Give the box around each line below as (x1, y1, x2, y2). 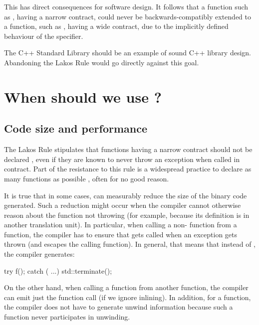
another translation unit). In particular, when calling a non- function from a (4, 219, 237, 230)
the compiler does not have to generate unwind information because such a (4, 302, 233, 312)
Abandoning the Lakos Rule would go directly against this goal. (4, 57, 199, 67)
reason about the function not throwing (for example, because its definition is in (4, 209, 250, 220)
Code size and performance (4, 121, 148, 136)
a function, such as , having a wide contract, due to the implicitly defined (4, 21, 229, 31)
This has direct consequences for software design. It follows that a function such (4, 1, 249, 11)
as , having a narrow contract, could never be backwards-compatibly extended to (4, 11, 252, 21)
